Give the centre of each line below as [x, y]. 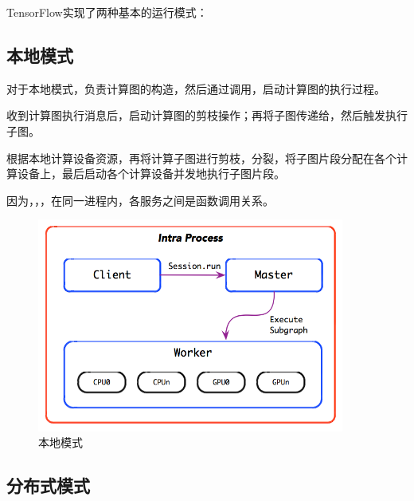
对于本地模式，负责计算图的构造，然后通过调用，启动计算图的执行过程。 [196, 88]
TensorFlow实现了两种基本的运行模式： [107, 12]
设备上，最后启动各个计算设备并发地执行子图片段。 [151, 174]
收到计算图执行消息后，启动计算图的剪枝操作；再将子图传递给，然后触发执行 [207, 115]
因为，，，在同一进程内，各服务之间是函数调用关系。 [140, 200]
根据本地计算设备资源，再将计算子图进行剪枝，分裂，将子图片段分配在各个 [201, 158]
